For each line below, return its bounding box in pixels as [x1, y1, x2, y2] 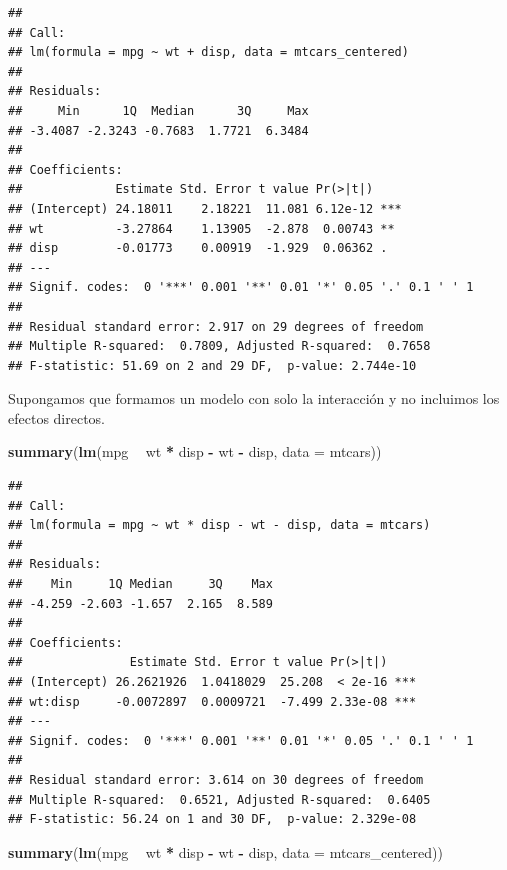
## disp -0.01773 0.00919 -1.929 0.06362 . [8, 241, 388, 256]
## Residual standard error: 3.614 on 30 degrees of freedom [8, 772, 424, 787]
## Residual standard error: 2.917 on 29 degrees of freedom [8, 319, 424, 334]
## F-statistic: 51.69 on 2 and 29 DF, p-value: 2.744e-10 [8, 358, 417, 373]
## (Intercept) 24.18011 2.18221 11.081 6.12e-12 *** [8, 201, 402, 216]
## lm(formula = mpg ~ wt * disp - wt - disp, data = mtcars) [8, 518, 431, 533]
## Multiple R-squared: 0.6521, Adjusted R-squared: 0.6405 [8, 792, 431, 807]
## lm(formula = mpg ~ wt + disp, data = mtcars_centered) [8, 45, 409, 60]
